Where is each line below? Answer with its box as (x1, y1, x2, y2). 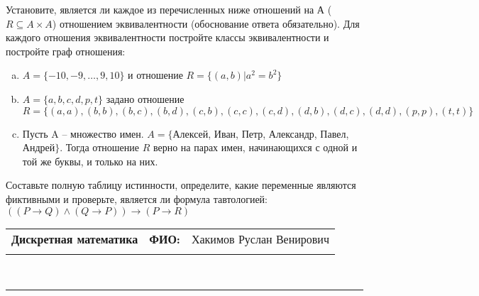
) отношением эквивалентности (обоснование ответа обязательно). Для (52, 16, 360, 31)
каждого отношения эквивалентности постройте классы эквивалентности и (6, 30, 329, 45)
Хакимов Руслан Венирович (191, 230, 329, 247)
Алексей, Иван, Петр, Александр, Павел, (172, 126, 349, 141)
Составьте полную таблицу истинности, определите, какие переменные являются (6, 177, 356, 192)
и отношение (128, 67, 183, 82)
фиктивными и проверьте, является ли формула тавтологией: (6, 191, 268, 206)
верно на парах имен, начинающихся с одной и (153, 140, 358, 155)
